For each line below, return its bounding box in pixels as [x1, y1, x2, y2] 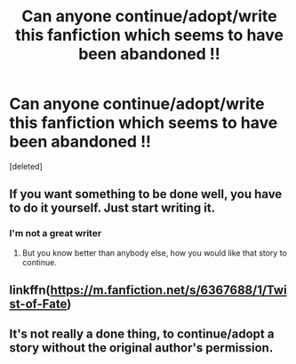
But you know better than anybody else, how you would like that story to [21, 247, 287, 258]
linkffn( [9, 282, 51, 298]
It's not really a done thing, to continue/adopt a [9, 327, 275, 342]
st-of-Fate [9, 297, 68, 312]
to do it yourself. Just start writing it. [9, 201, 216, 216]
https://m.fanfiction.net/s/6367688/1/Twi [50, 282, 287, 298]
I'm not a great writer [9, 227, 102, 240]
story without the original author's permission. [9, 340, 274, 356]
